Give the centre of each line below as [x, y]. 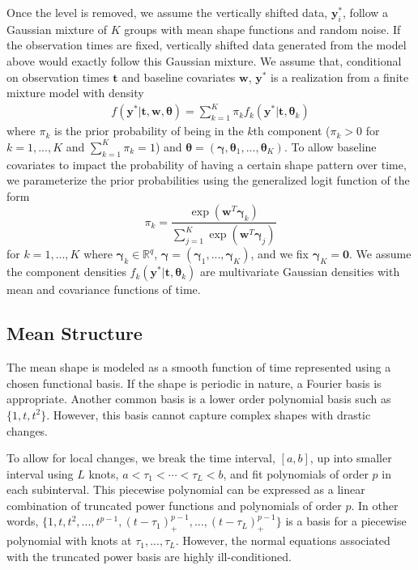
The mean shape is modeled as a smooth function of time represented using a [199, 367]
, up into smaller [351, 458]
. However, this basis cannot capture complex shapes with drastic [209, 414]
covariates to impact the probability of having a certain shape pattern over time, [207, 164]
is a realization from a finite [340, 77]
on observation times [58, 77]
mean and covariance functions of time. [104, 289]
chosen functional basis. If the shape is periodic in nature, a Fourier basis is [194, 383]
